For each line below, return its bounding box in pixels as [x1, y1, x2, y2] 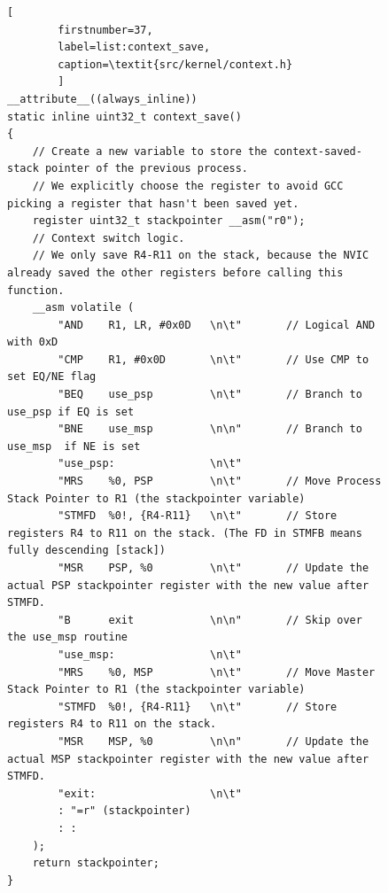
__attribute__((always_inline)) [7, 92, 198, 105]
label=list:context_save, [58, 41, 211, 54]
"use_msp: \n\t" [58, 648, 242, 661]
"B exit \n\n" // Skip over [58, 613, 362, 626]
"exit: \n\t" [58, 787, 242, 800]
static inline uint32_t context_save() [7, 110, 242, 123]
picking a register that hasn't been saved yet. [7, 197, 299, 210]
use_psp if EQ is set [7, 405, 135, 418]
